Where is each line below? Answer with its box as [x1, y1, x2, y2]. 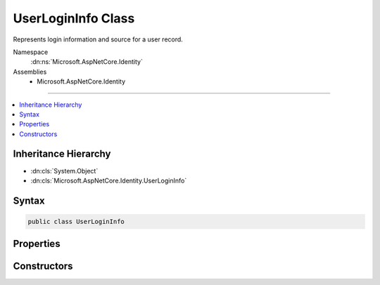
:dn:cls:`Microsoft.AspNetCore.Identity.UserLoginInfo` [30, 176, 187, 185]
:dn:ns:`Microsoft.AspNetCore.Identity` [30, 58, 144, 66]
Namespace [13, 48, 49, 56]
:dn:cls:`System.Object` [30, 166, 99, 175]
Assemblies [13, 67, 47, 76]
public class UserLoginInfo [27, 218, 125, 225]
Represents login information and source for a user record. [13, 35, 183, 44]
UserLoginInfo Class [13, 11, 135, 26]
